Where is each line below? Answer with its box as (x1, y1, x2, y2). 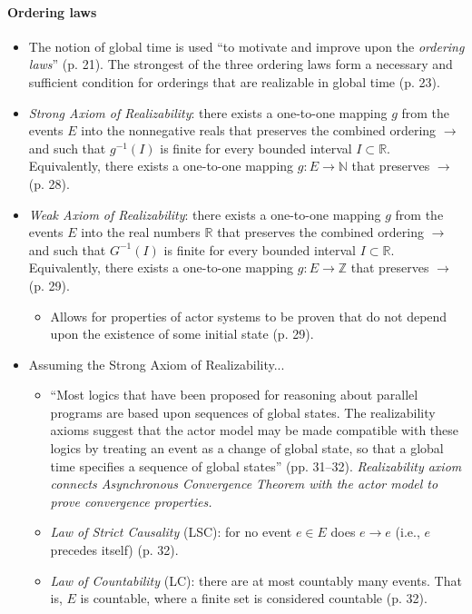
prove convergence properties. (50, 491, 212, 510)
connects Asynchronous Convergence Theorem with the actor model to (50, 474, 438, 493)
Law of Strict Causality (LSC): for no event (50, 522, 292, 541)
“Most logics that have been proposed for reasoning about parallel (50, 385, 418, 404)
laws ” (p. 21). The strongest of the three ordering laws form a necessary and (28, 54, 453, 74)
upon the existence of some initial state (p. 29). (50, 324, 314, 343)
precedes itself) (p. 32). (50, 540, 179, 560)
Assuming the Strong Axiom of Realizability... (28, 354, 285, 373)
